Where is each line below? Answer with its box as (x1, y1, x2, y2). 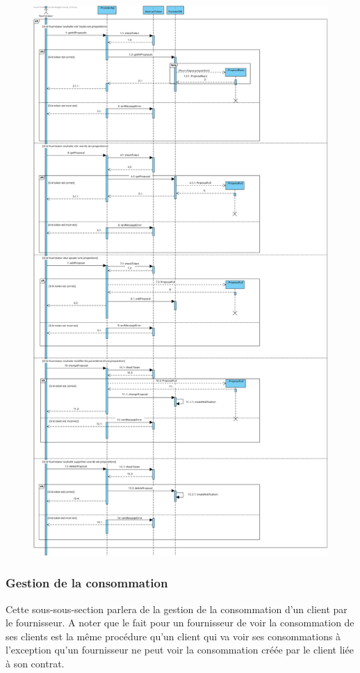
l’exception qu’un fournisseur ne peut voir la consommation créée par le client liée (6, 642, 354, 657)
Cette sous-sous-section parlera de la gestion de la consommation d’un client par (6, 601, 347, 616)
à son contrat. (6, 656, 65, 671)
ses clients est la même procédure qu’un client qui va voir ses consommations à (6, 628, 341, 643)
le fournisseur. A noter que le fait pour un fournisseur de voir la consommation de (6, 615, 354, 630)
